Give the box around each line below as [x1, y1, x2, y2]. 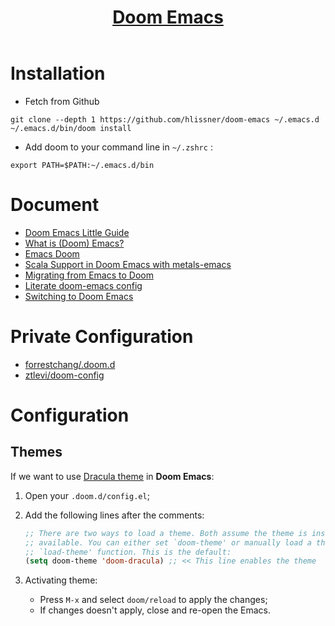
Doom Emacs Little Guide [24, 226, 130, 238]
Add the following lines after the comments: [24, 509, 205, 521]
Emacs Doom [24, 247, 80, 260]
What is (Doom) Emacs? [24, 237, 125, 249]
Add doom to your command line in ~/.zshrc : [24, 141, 213, 153]
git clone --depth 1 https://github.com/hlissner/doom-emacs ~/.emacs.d [10, 114, 320, 125]
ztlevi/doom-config [24, 369, 105, 381]
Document [10, 194, 100, 216]
